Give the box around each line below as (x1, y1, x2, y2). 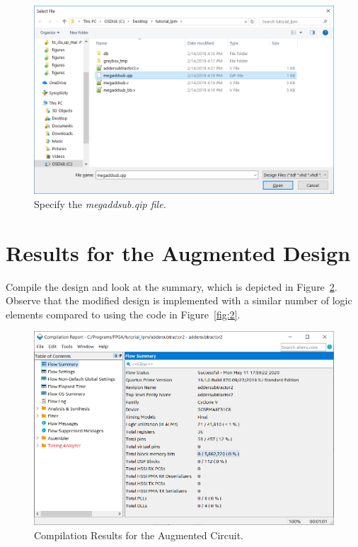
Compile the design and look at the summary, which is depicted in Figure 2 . (6, 279, 337, 294)
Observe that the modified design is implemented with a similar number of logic (6, 293, 352, 308)
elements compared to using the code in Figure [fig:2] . (6, 306, 241, 321)
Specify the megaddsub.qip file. (34, 196, 166, 211)
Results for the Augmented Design (6, 238, 351, 267)
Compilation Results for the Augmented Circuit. (34, 528, 243, 543)
